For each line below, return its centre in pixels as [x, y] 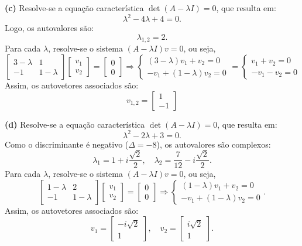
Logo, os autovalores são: [49, 28]
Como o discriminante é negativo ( [67, 144]
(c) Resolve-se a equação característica [74, 8]
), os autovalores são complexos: [214, 144]
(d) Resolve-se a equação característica [75, 124]
